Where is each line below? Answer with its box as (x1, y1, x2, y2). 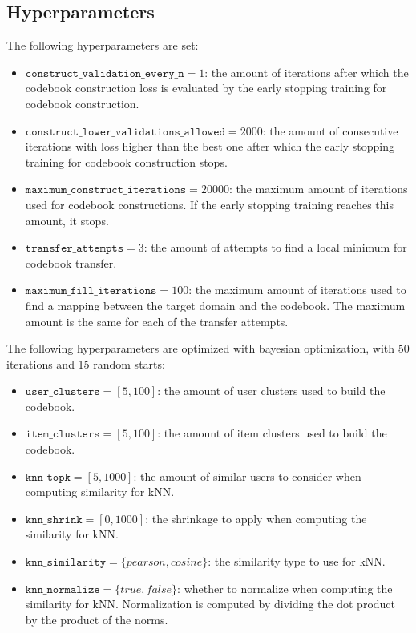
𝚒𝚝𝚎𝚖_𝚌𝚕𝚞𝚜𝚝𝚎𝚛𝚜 (25, 429, 100, 441)
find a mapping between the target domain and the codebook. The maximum (25, 296, 406, 313)
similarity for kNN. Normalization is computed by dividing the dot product (25, 595, 395, 612)
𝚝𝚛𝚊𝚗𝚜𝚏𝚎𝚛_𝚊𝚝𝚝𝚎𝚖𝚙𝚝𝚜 (25, 243, 124, 255)
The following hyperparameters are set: (6, 37, 199, 54)
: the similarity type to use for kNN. (208, 553, 386, 570)
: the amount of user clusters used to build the (157, 382, 386, 399)
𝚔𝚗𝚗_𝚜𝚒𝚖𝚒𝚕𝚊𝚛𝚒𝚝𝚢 (25, 557, 107, 569)
